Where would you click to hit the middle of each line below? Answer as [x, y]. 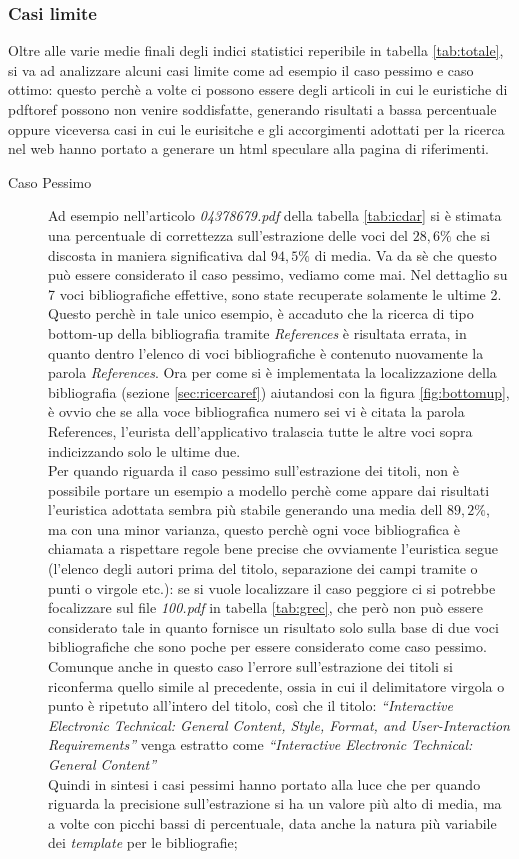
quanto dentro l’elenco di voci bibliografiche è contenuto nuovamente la [266, 352]
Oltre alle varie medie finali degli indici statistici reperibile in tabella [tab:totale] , [256, 50]
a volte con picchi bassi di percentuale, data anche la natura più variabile [272, 822]
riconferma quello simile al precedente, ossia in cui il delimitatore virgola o [276, 685]
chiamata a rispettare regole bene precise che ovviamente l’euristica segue [273, 548]
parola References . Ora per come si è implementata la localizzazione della [272, 372]
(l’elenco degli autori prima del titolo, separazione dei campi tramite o [263, 568]
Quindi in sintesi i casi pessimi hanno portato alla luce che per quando [264, 783]
